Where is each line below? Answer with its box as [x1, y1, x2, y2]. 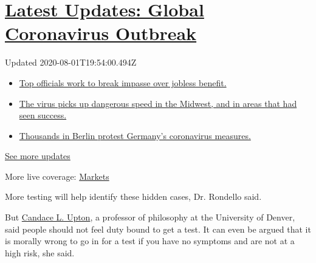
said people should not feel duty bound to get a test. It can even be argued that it [5, 222, 311, 235]
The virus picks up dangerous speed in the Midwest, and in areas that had [19, 97, 297, 109]
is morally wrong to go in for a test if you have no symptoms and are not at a [5, 234, 295, 247]
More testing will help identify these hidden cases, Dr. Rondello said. [5, 190, 262, 203]
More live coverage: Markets [5, 169, 109, 182]
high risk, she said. [5, 246, 75, 259]
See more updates [5, 149, 70, 162]
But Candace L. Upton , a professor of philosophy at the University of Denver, [5, 211, 295, 224]
